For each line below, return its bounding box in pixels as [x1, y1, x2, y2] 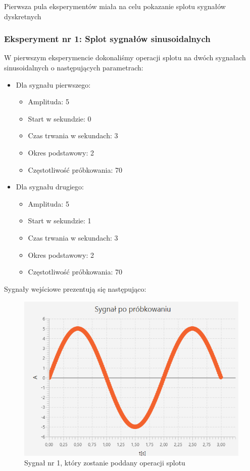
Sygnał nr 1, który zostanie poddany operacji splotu [24, 457, 185, 468]
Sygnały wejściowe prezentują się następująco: [4, 283, 146, 294]
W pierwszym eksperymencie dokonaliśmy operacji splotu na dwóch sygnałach [4, 52, 246, 63]
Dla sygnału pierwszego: [16, 79, 91, 90]
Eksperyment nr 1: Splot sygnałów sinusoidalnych [4, 32, 211, 45]
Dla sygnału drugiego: [16, 181, 84, 192]
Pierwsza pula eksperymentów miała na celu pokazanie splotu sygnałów [4, 1, 226, 11]
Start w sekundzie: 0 [28, 113, 91, 124]
